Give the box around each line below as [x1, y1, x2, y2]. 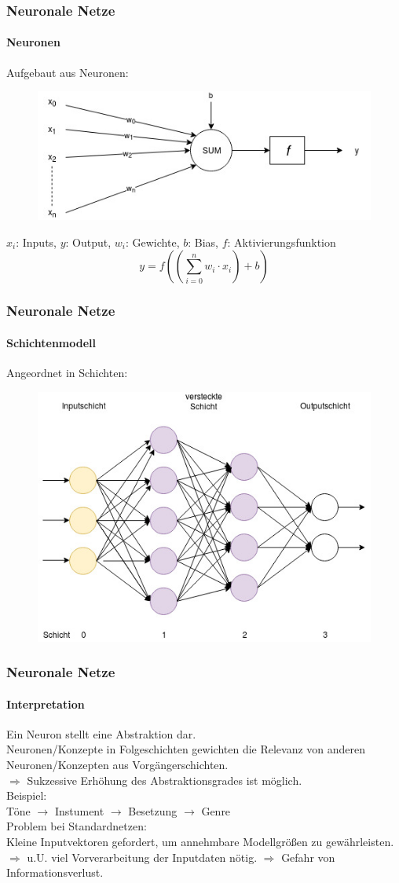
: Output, [65, 233, 112, 250]
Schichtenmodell [6, 334, 97, 350]
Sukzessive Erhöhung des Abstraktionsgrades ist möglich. [27, 771, 302, 788]
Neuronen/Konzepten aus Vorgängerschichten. [6, 757, 229, 773]
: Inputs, [16, 233, 57, 250]
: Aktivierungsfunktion [227, 233, 336, 250]
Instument [54, 802, 104, 819]
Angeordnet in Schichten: [6, 365, 128, 381]
